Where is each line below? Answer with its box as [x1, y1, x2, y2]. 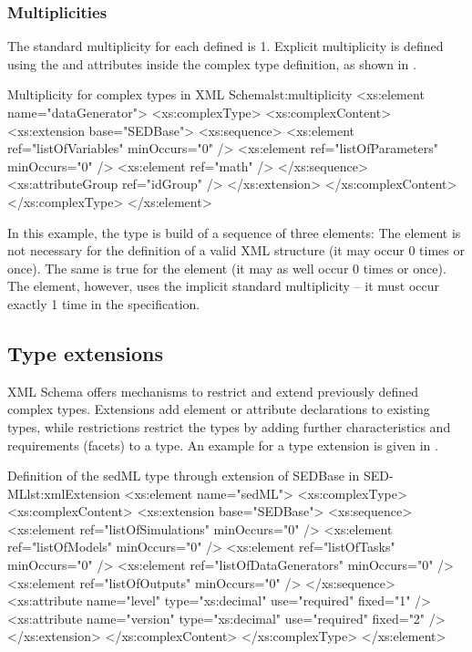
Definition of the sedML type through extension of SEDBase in [7, 466, 360, 485]
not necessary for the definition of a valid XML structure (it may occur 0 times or [7, 241, 465, 260]
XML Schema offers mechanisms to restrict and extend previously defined [7, 381, 419, 400]
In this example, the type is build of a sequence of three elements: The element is [7, 223, 461, 242]
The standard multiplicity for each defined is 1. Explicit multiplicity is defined [7, 36, 444, 56]
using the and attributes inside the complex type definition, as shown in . [7, 54, 416, 73]
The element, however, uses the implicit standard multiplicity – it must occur [7, 276, 440, 295]
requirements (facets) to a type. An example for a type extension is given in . [7, 435, 438, 454]
